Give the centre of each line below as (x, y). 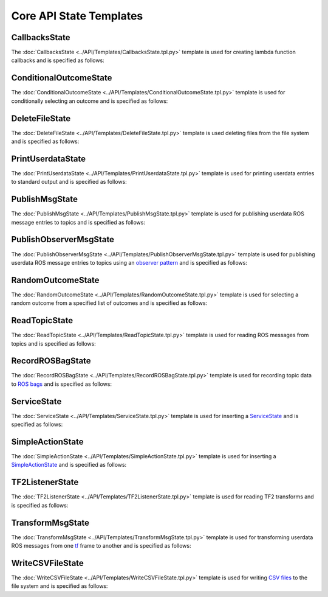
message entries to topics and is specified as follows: (78, 222)
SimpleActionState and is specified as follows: (69, 465)
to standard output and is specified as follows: (69, 182)
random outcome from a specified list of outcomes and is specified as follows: (109, 303)
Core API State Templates (77, 16)
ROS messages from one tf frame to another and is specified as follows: (101, 546)
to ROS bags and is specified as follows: (62, 384)
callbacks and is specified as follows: (58, 60)
